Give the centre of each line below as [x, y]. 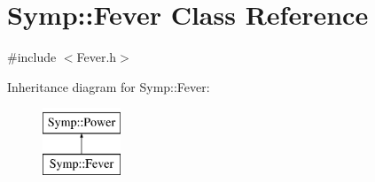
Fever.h [97, 57]
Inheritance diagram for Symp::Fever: [109, 86]
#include [32, 57]
